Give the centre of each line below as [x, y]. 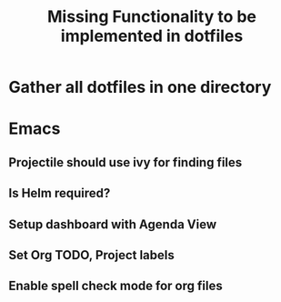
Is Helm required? [60, 193]
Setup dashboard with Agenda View [113, 224]
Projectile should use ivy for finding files [125, 162]
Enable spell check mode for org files [116, 286]
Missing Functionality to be [152, 17]
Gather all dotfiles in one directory [140, 87]
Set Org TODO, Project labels [91, 255]
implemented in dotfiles [152, 36]
